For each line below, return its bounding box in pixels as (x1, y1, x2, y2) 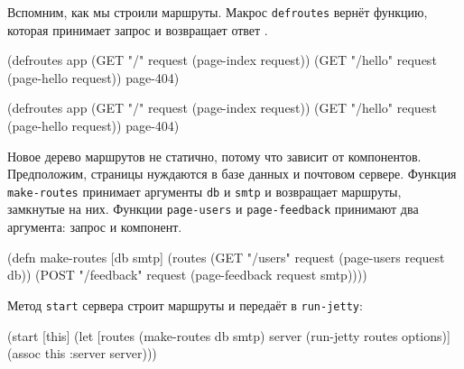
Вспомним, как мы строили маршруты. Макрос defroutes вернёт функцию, (7, 3, 428, 21)
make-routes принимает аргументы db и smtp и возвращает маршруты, (7, 181, 402, 200)
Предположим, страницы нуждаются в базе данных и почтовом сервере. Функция (7, 164, 457, 183)
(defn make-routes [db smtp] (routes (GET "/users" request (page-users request (7, 247, 445, 266)
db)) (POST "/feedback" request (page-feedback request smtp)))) (7, 265, 367, 284)
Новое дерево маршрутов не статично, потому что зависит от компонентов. (7, 146, 422, 165)
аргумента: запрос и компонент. (7, 217, 182, 236)
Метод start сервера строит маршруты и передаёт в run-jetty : (7, 295, 363, 314)
